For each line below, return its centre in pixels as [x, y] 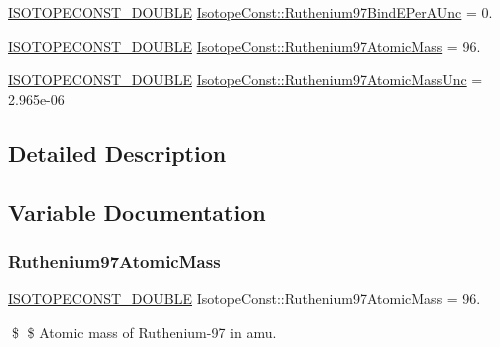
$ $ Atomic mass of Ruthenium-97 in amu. [144, 331]
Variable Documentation [137, 211]
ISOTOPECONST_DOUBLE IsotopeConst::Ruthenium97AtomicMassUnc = [245, 79]
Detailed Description [117, 152]
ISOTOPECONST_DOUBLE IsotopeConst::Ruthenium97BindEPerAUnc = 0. [250, 12]
